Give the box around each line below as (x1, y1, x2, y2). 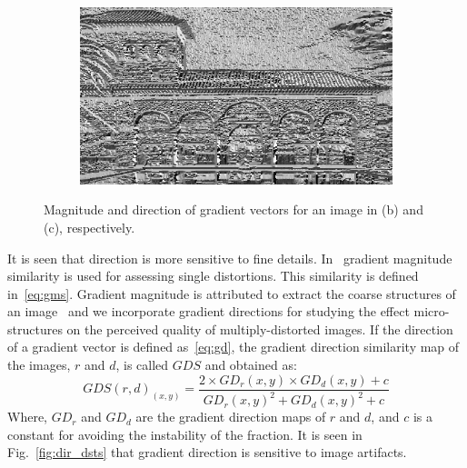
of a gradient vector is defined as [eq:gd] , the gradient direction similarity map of (7, 337, 460, 356)
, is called (115, 355, 169, 374)
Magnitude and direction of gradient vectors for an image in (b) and (44, 200, 423, 219)
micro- (413, 302, 450, 321)
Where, (7, 407, 47, 426)
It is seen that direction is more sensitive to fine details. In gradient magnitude (7, 248, 452, 267)
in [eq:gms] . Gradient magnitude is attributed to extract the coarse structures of (7, 284, 456, 303)
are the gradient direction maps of (135, 407, 326, 426)
